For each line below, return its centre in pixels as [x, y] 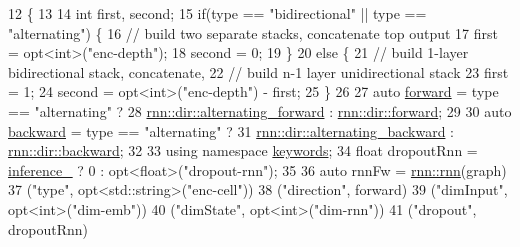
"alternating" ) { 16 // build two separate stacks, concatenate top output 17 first [253, 32]
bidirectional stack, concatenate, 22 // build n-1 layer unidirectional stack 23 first [258, 71]
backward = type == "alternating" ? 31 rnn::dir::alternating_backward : [231, 130]
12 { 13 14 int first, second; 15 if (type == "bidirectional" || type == [217, 13]
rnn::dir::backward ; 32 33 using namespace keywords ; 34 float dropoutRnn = [243, 150]
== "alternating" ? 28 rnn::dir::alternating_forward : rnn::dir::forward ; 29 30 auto [260, 110]
